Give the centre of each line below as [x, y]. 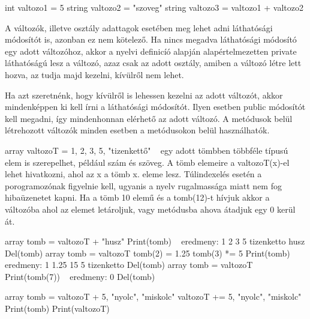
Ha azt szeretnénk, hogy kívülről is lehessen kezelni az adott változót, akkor [144, 95]
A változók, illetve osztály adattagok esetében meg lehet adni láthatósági [139, 27]
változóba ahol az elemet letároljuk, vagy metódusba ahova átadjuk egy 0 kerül [150, 209]
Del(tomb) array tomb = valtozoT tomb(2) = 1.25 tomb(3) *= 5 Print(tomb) [148, 253]
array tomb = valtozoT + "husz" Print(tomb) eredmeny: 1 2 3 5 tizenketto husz [155, 241]
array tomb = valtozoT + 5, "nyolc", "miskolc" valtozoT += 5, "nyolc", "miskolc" [153, 296]
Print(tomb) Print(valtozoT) [57, 308]
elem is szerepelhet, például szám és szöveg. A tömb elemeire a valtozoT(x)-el [147, 162]
